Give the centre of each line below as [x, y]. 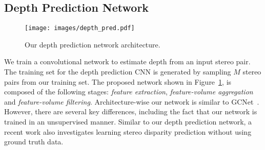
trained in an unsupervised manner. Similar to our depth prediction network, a [128, 122]
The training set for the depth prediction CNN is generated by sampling [118, 72]
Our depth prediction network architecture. [93, 44]
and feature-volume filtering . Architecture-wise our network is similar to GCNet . [132, 101]
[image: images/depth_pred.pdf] [80, 28]
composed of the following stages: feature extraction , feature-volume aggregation [129, 92]
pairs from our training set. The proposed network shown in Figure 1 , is [118, 81]
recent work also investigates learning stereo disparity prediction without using [128, 131]
